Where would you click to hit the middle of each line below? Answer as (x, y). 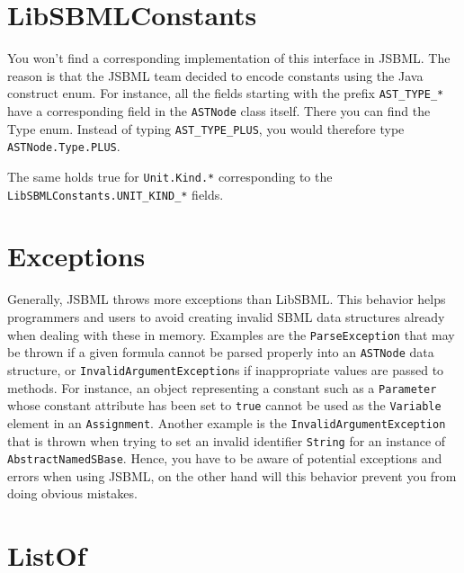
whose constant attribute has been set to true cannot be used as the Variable (224, 405)
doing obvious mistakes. (72, 493)
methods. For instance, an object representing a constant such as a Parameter (222, 387)
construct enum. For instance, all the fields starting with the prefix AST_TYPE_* (226, 93)
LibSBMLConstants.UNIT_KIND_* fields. (116, 194)
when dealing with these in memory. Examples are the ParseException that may (231, 334)
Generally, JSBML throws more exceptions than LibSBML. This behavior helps (227, 299)
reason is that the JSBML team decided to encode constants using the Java (215, 75)
